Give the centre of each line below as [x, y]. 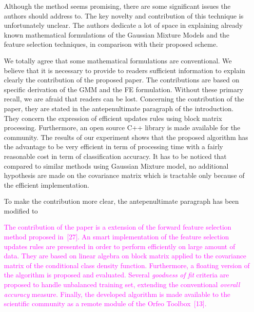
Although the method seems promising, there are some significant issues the [117, 6]
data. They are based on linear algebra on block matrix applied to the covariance [125, 256]
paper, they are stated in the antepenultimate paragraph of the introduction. [119, 108]
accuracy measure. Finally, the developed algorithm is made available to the [117, 294]
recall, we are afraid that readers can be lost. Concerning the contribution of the [124, 99]
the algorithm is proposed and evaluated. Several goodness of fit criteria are [117, 275]
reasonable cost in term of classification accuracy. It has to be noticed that [115, 156]
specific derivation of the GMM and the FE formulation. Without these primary [124, 89]
